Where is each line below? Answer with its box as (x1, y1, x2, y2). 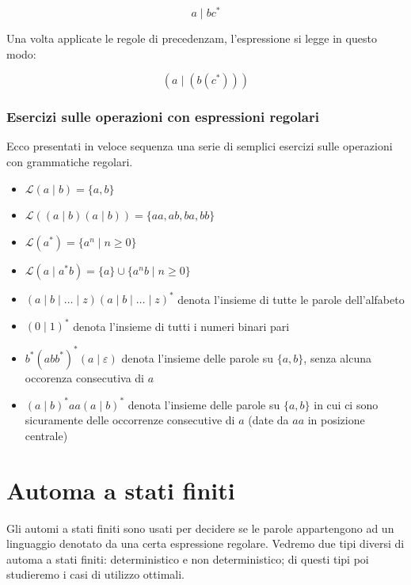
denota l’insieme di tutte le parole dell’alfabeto (177, 291, 405, 307)
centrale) (25, 427, 68, 443)
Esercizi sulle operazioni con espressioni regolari (6, 107, 319, 127)
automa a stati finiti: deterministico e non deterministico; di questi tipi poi (6, 550, 369, 567)
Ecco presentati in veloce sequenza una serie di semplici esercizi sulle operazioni (6, 138, 393, 154)
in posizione (307, 412, 365, 428)
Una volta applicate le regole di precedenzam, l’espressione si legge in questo (6, 30, 377, 47)
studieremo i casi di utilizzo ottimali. (6, 566, 185, 583)
